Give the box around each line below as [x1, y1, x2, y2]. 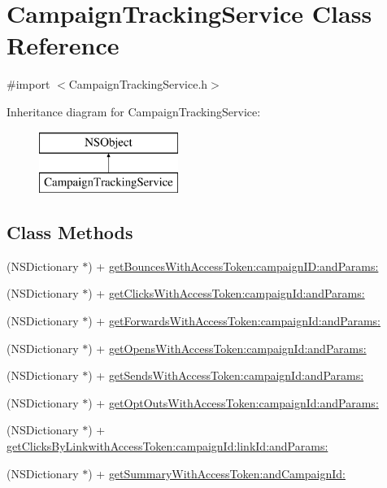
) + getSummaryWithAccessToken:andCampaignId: [88, 464, 346, 481]
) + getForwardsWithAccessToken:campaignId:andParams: [88, 312, 380, 329]
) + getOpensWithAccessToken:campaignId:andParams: [88, 339, 367, 356]
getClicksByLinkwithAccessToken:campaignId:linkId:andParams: [7, 438, 328, 455]
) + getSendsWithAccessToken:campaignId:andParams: [88, 367, 364, 384]
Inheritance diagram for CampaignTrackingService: [7, 102, 261, 120]
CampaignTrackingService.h [68, 76, 208, 93]
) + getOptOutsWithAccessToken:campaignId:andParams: [88, 394, 379, 411]
